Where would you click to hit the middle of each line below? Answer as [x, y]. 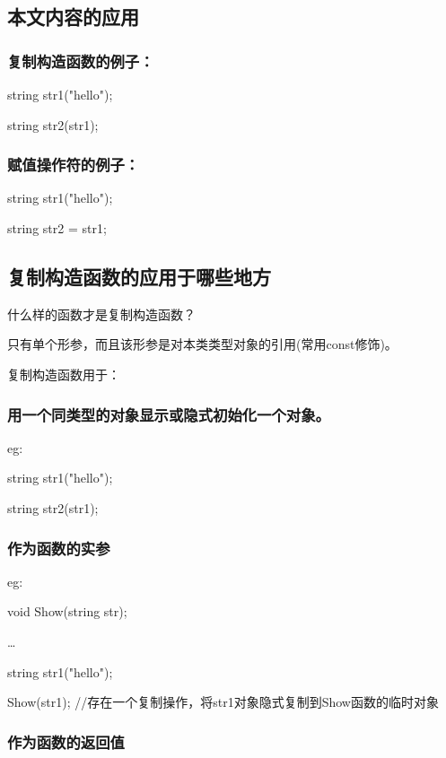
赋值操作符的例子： [74, 165]
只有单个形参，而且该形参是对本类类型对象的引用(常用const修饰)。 [202, 344]
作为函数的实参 [59, 548]
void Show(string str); [67, 611]
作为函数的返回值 [66, 741]
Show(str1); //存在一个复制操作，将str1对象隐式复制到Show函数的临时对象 [223, 702]
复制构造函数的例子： [81, 61]
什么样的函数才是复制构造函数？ [101, 314]
